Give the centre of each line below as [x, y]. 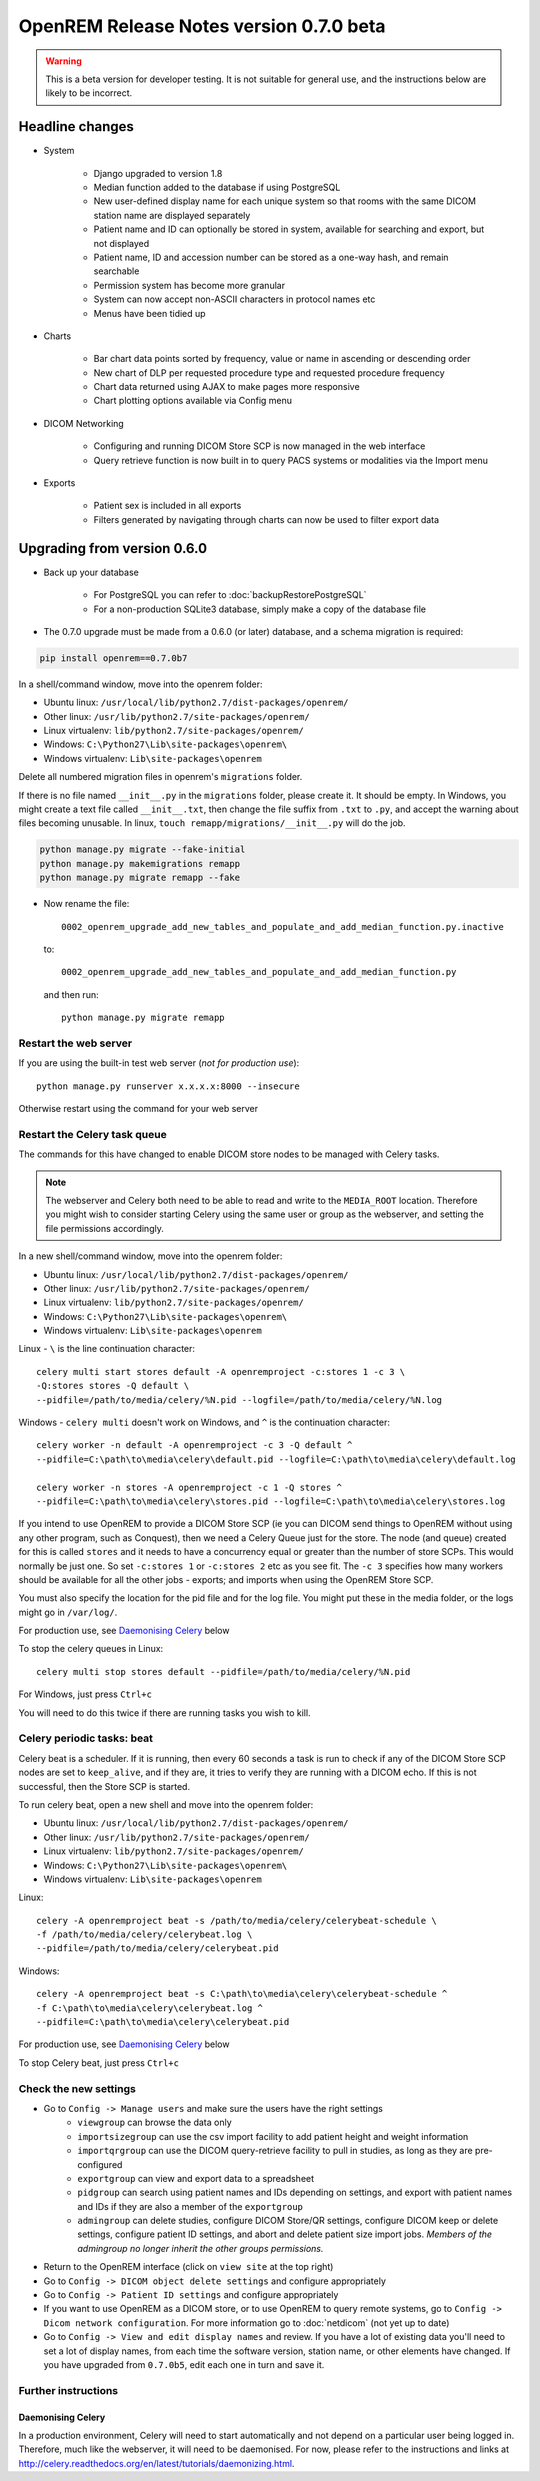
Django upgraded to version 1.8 [158, 173]
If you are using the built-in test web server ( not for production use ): [159, 1063]
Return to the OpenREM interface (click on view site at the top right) [188, 2267]
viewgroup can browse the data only [154, 2122]
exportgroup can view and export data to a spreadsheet [196, 2178]
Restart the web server [75, 1043]
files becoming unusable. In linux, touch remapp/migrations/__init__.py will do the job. [212, 823]
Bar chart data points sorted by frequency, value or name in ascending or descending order [282, 359]
